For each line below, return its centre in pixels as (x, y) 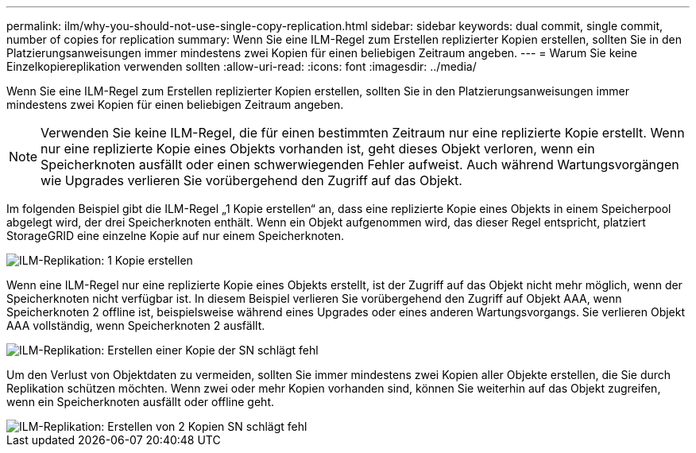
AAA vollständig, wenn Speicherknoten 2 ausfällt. (136, 325)
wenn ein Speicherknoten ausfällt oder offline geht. (141, 402)
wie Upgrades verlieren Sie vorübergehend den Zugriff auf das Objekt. (251, 180)
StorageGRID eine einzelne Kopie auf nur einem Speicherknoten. (175, 236)
